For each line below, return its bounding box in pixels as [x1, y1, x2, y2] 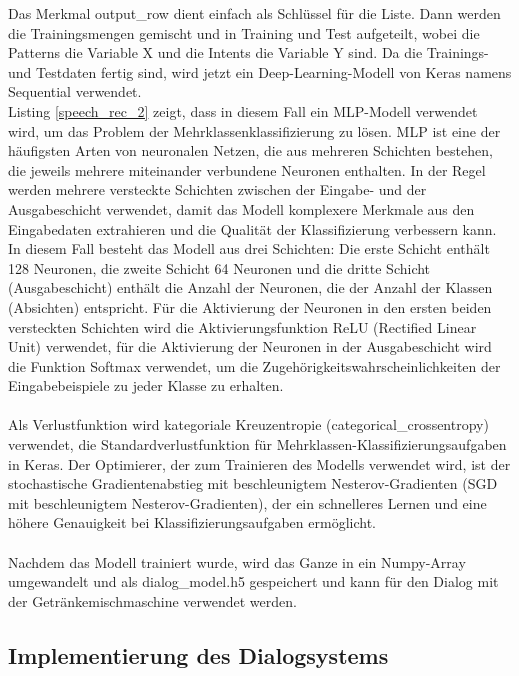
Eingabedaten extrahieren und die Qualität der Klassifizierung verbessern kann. [8, 218, 497, 239]
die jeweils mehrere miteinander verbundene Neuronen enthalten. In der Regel [8, 159, 486, 180]
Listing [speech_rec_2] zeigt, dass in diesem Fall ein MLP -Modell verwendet [8, 100, 478, 121]
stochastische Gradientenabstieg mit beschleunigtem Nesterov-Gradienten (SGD [8, 473, 498, 494]
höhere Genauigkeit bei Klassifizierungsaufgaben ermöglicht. [8, 512, 376, 533]
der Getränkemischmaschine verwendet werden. [8, 590, 297, 611]
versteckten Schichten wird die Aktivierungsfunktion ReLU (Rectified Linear [8, 316, 477, 337]
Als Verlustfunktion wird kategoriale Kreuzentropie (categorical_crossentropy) [8, 414, 489, 435]
